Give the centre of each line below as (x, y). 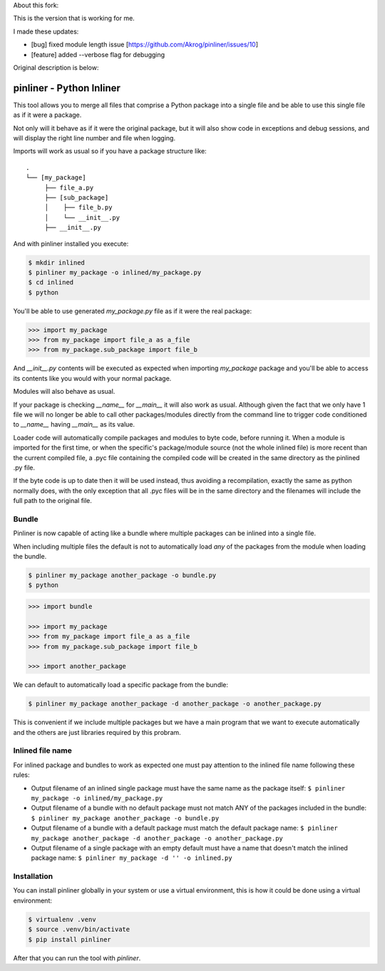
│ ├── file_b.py (78, 208)
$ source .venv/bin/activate (79, 930)
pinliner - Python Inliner (67, 88)
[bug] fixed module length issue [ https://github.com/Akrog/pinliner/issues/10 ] (145, 45)
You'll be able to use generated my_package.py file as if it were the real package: (133, 311)
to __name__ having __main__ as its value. (74, 425)
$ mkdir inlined (57, 263)
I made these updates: (46, 31)
